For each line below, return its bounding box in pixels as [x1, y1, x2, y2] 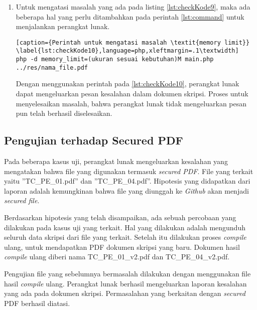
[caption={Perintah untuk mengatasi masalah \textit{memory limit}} [16, 39, 250, 46]
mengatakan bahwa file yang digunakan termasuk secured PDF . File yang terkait [4, 166, 253, 176]
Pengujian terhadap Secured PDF [4, 132, 183, 148]
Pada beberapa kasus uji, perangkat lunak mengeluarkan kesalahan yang [4, 156, 228, 166]
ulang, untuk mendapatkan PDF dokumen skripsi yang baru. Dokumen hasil [4, 241, 240, 252]
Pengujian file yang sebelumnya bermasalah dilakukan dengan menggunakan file [4, 268, 251, 278]
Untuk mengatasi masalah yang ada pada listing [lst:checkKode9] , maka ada [16, 2, 250, 12]
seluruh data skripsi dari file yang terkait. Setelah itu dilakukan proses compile [4, 232, 246, 242]
